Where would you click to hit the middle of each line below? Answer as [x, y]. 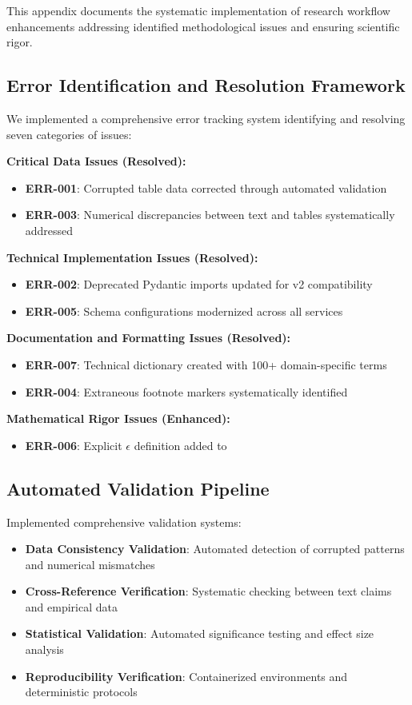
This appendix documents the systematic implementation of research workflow [198, 10]
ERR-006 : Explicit [74, 445]
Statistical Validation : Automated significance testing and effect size [200, 633]
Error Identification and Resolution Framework [206, 85]
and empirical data [71, 606]
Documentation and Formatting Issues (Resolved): [149, 338]
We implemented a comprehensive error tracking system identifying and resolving [206, 118]
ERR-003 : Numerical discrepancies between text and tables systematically [210, 215]
